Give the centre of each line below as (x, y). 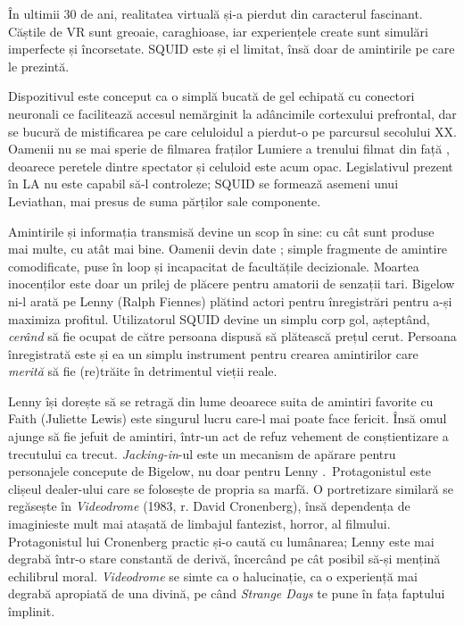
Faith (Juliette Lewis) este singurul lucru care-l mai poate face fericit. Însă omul (228, 418)
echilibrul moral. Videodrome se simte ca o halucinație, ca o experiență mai (213, 576)
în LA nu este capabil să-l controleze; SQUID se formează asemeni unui (203, 184)
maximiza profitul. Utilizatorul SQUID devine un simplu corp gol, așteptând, (219, 318)
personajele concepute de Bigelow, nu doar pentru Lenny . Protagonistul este (220, 471)
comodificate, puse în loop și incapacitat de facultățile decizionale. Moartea (214, 266)
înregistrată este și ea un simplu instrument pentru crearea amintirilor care (213, 353)
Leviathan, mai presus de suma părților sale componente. (165, 200)
